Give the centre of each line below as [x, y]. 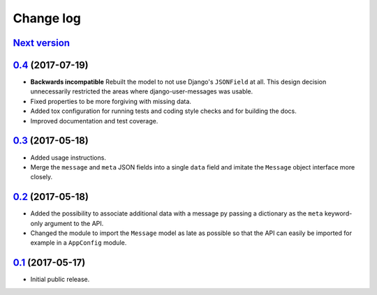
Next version [41, 43]
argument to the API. [74, 223]
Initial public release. [60, 280]
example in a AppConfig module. [79, 243]
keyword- [338, 213]
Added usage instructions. [68, 158]
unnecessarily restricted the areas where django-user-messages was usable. [142, 91]
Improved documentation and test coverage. [94, 121]
